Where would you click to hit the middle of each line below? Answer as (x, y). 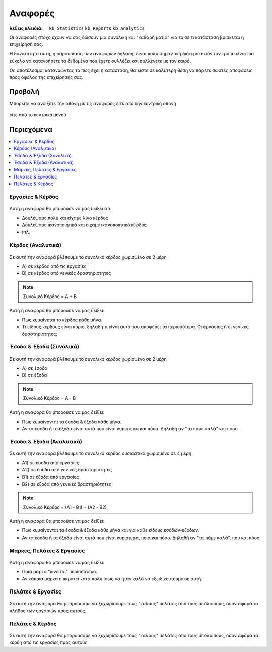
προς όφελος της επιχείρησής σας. (46, 77)
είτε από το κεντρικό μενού (38, 115)
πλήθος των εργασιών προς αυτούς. (48, 611)
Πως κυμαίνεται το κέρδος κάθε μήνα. (62, 320)
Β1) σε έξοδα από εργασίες (50, 477)
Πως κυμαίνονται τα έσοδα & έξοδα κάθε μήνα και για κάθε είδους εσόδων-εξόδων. (111, 530)
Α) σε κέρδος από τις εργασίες (54, 266)
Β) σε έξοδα (35, 375)
